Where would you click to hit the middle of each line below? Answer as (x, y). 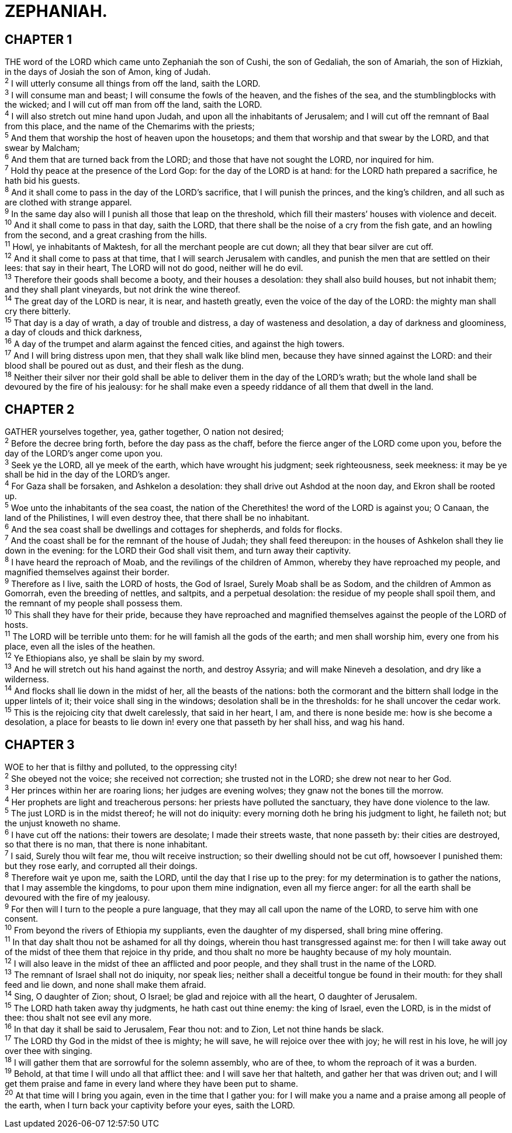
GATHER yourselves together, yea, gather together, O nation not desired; (144, 432)
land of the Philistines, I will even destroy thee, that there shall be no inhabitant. (157, 517)
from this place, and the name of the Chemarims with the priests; (130, 126)
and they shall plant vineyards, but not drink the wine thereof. (123, 290)
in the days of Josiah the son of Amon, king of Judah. (108, 72)
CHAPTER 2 (40, 409)
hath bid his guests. (42, 181)
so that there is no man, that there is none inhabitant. (106, 844)
